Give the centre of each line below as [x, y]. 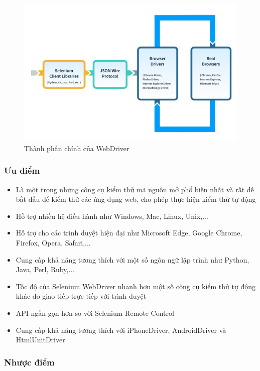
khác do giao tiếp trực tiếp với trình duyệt [81, 296]
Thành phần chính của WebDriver [77, 148]
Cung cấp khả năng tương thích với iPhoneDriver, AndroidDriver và [121, 330]
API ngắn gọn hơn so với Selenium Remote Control [95, 313]
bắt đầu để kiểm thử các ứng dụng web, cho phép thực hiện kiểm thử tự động [136, 199]
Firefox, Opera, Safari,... [53, 243]
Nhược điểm [29, 362]
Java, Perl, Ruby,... [45, 269]
